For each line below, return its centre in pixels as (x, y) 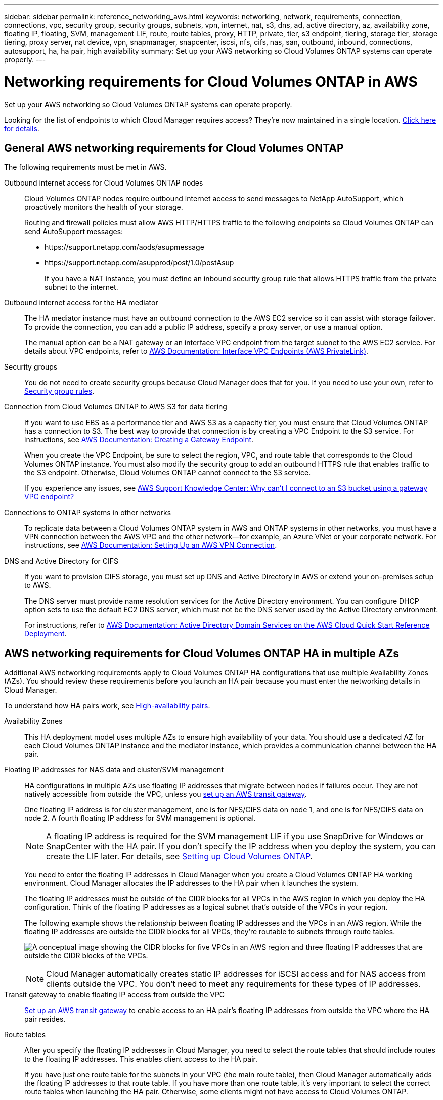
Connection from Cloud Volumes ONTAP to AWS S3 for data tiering (116, 407)
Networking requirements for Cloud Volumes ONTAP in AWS (211, 82)
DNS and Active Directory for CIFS (61, 561)
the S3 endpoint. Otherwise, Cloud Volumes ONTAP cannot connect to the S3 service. (168, 473)
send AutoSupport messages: (74, 232)
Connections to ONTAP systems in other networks (88, 513)
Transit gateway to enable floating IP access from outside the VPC (115, 995)
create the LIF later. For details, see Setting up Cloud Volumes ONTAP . (180, 857)
